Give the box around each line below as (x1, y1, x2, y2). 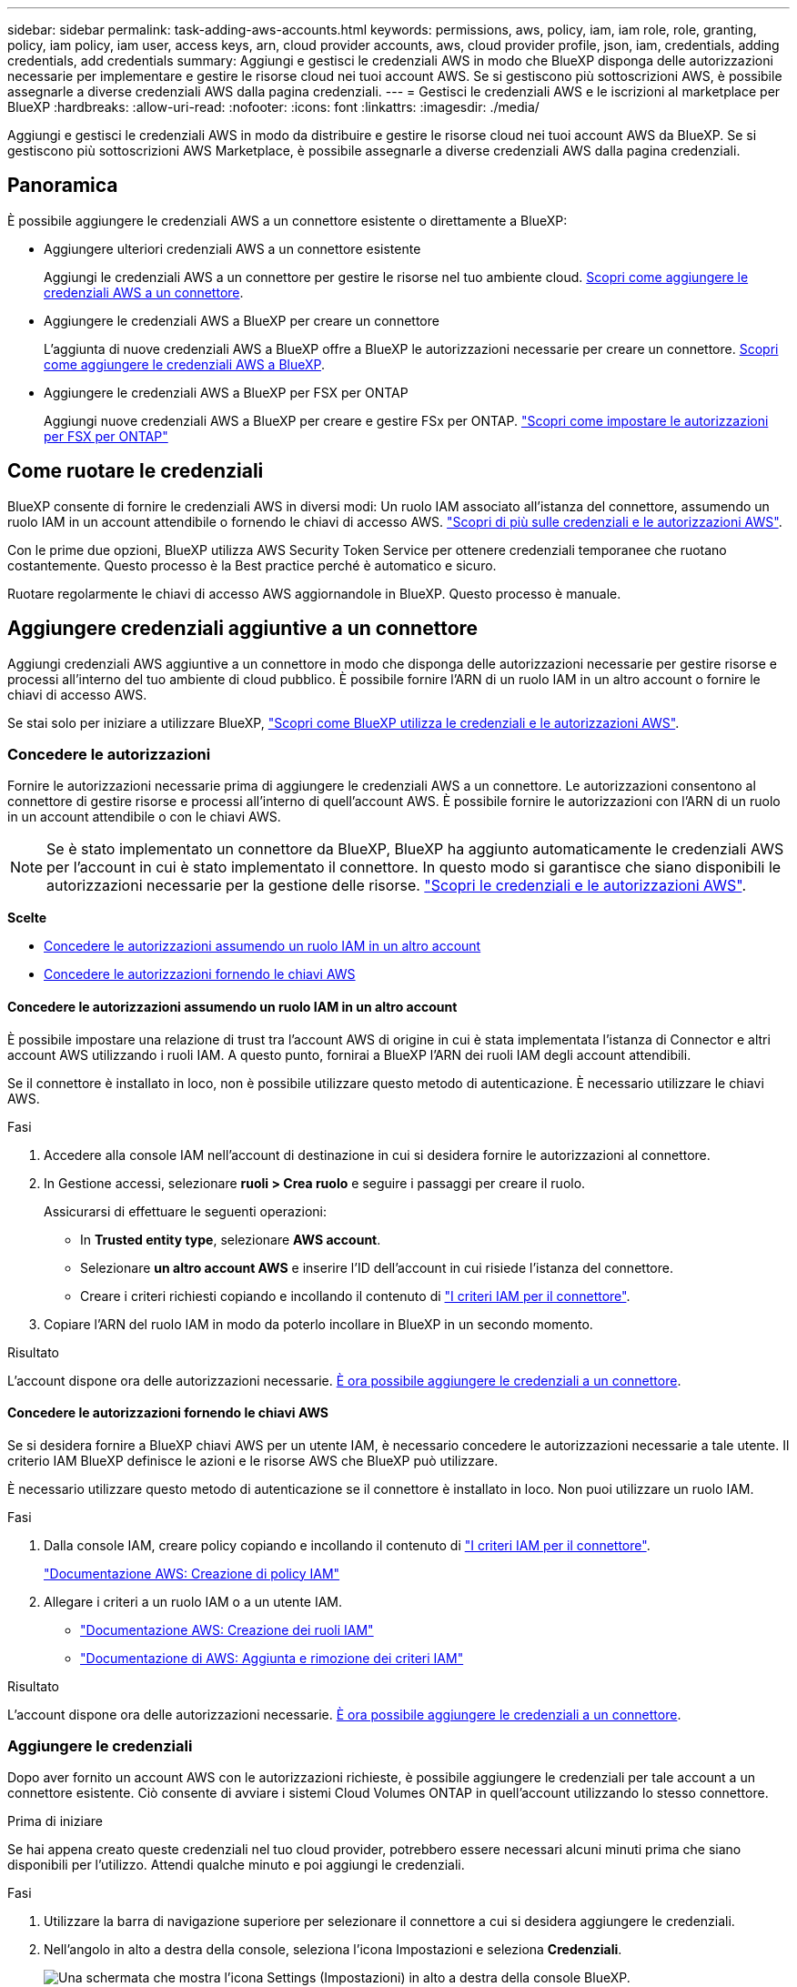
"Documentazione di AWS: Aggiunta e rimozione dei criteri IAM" (80, 1649, 464, 1666)
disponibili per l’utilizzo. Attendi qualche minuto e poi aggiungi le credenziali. (7, 1857, 465, 1873)
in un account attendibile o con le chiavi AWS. (7, 809, 281, 825)
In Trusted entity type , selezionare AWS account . (80, 1231, 381, 1247)
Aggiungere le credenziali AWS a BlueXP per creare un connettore (44, 312, 439, 328)
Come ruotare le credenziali (7, 459, 264, 483)
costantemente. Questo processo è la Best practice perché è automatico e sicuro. (7, 557, 497, 573)
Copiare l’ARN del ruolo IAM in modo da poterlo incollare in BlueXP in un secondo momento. (44, 1316, 593, 1332)
